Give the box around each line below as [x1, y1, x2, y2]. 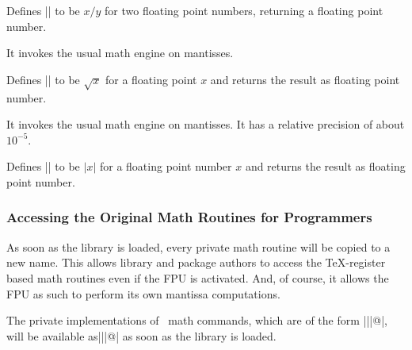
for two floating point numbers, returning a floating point [105, 2, 383, 18]
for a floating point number [99, 158, 232, 175]
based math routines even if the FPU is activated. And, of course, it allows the [6, 269, 389, 286]
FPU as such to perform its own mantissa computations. [6, 285, 280, 302]
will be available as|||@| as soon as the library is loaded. [6, 327, 277, 344]
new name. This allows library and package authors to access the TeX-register [6, 254, 386, 271]
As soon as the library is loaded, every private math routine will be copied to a [6, 238, 391, 255]
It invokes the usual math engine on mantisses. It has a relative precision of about [6, 116, 405, 133]
